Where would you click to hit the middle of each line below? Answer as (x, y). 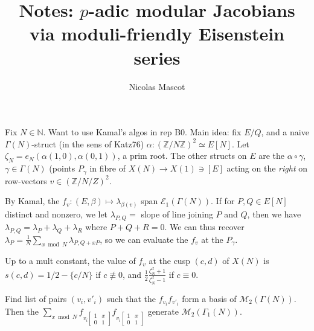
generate (163, 311)
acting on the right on (267, 168)
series (157, 57)
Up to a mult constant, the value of (70, 261)
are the (271, 156)
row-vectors (26, 180)
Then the (22, 311)
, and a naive (285, 132)
